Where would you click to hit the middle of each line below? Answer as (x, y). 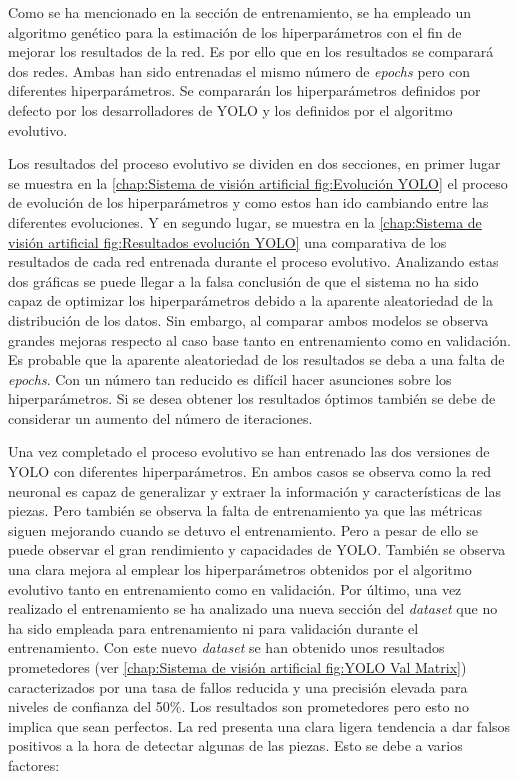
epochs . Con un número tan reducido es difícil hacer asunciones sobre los (230, 378)
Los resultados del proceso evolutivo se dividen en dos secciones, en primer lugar (254, 163)
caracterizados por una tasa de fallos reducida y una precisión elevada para (238, 686)
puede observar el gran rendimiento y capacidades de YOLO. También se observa (257, 549)
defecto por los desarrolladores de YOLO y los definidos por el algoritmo (230, 109)
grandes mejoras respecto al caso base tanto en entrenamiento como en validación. (259, 339)
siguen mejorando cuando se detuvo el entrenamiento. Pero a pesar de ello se (243, 529)
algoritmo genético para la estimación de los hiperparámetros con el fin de (235, 31)
